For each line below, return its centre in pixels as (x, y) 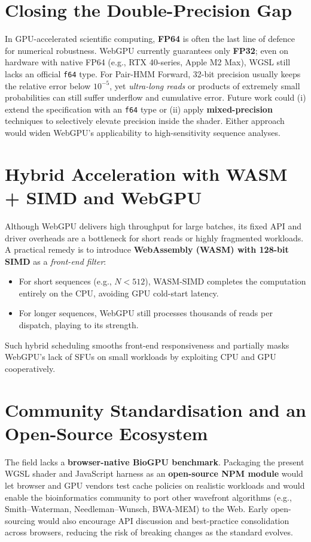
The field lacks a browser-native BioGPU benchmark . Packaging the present (155, 461)
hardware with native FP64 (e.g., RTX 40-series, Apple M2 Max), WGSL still (148, 62)
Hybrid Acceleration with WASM (146, 173)
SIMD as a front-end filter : (56, 261)
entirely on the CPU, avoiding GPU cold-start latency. (119, 293)
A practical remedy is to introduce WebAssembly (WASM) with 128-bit (147, 249)
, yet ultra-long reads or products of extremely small (205, 85)
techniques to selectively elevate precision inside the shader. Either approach (145, 121)
